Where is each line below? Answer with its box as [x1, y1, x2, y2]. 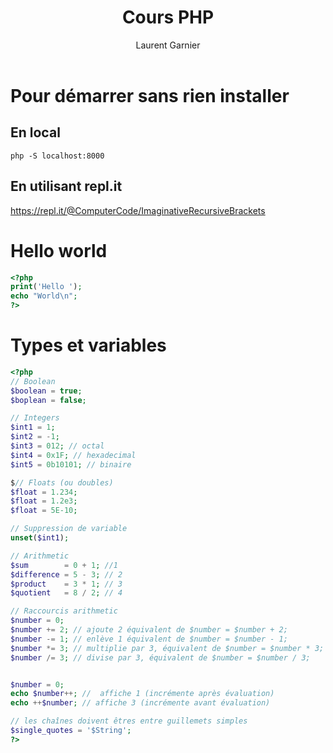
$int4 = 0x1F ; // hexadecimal [10, 450, 137, 460]
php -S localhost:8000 [10, 151, 105, 161]
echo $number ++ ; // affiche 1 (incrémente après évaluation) [10, 689, 275, 699]
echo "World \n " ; [10, 291, 78, 301]
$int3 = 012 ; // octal [10, 441, 105, 451]
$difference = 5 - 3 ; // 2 [10, 569, 123, 580]
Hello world [10, 239, 108, 262]
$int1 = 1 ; [10, 422, 56, 433]
